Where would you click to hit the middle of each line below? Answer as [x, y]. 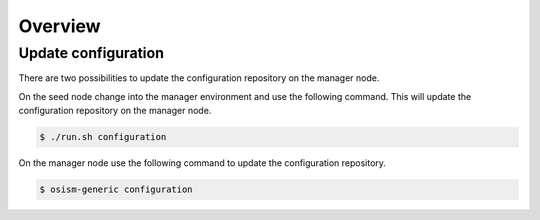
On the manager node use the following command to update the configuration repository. [202, 163]
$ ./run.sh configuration [103, 137]
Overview [59, 26]
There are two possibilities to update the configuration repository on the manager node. [199, 78]
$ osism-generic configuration [116, 189]
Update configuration [91, 53]
